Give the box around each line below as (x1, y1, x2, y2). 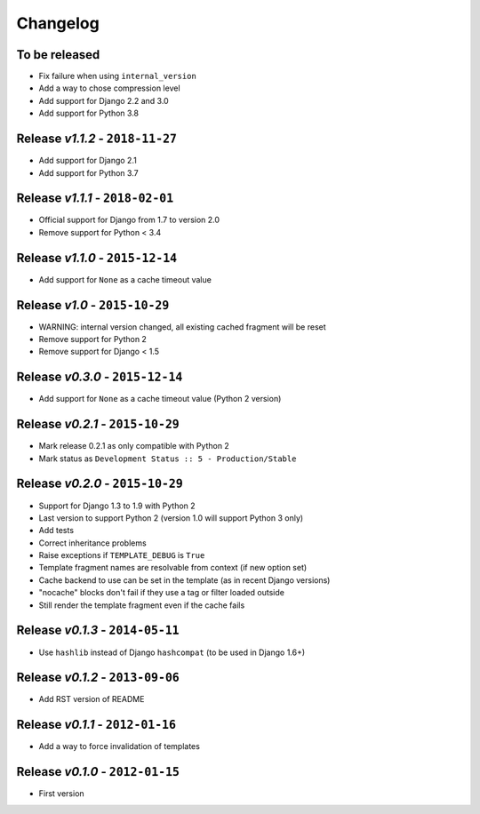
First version (38, 788, 84, 799)
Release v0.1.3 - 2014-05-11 (16, 623, 180, 638)
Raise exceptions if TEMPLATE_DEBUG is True (38, 550, 205, 561)
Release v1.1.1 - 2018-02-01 (16, 191, 174, 206)
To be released (16, 47, 100, 62)
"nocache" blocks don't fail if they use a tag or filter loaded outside (38, 587, 284, 598)
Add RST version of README (38, 694, 145, 705)
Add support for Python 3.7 (38, 167, 139, 178)
